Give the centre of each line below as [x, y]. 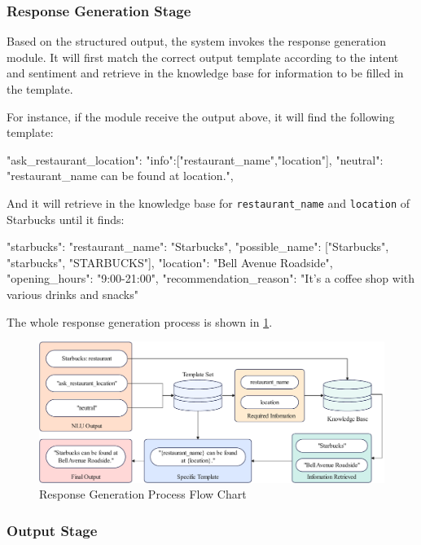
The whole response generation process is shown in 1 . [140, 321]
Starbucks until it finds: [66, 219]
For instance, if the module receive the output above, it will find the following [201, 116]
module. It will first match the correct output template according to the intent [203, 57]
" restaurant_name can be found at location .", [120, 176]
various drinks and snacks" [72, 294]
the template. [40, 89]
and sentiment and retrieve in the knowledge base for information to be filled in [205, 73]
